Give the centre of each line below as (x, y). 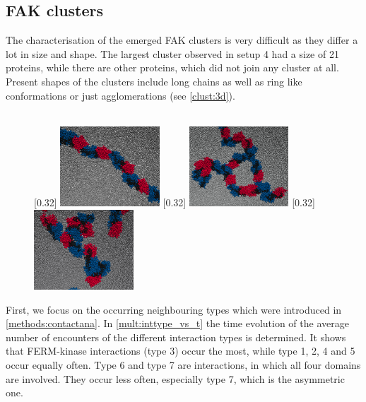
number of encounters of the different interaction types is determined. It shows (176, 337)
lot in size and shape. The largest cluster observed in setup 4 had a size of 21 (172, 53)
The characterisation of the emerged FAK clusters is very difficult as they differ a (182, 40)
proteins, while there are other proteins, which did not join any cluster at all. (172, 67)
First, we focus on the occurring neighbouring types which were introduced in (174, 309)
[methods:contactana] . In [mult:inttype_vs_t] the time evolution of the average (177, 323)
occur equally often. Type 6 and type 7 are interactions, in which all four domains (183, 365)
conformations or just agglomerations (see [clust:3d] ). (120, 95)
